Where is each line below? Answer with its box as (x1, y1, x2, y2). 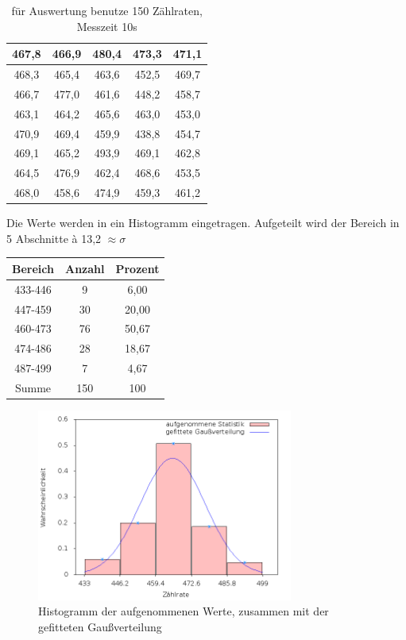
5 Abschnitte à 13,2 (6, 229, 102, 246)
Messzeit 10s (76, 17, 137, 34)
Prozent (115, 260, 160, 276)
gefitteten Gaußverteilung (38, 618, 162, 634)
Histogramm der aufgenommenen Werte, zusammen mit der (38, 603, 329, 619)
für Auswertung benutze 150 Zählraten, (11, 2, 203, 18)
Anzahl (64, 260, 105, 276)
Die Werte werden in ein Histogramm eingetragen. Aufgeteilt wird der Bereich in (6, 214, 400, 231)
